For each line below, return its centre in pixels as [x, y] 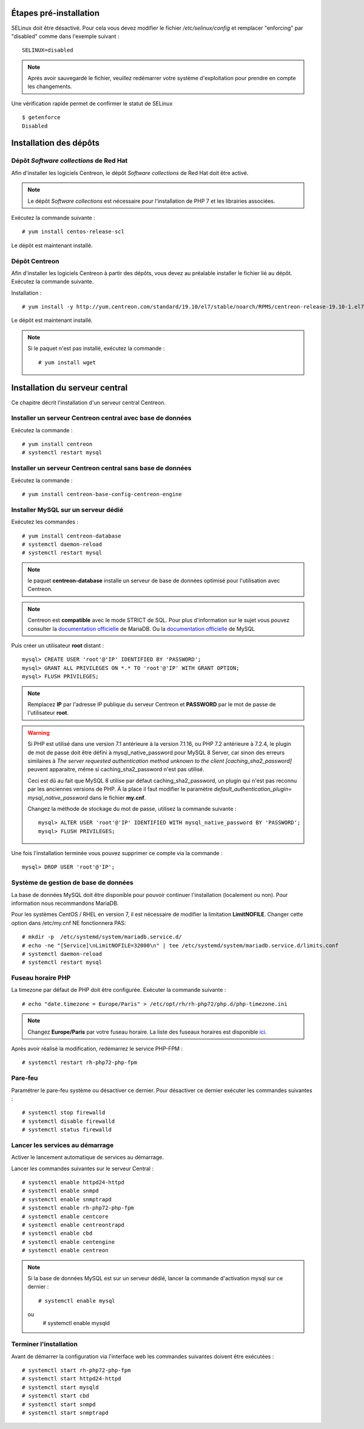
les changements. [50, 87]
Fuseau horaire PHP [41, 978]
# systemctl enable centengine [69, 1242]
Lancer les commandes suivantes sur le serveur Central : [83, 1168]
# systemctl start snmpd [59, 1404]
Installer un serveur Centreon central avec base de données [101, 418]
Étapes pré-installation [56, 13]
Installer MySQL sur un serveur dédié [67, 510]
